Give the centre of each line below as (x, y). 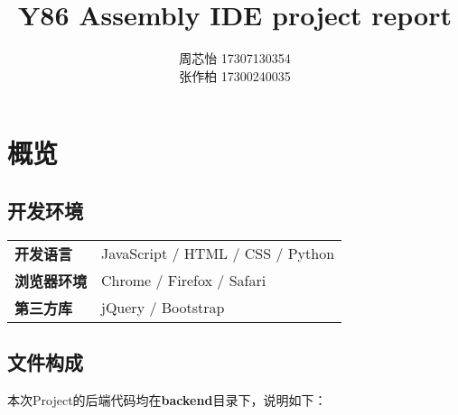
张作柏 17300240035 (235, 75)
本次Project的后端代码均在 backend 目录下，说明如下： (167, 399)
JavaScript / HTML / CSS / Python (218, 254)
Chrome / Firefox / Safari (184, 281)
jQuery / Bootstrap (163, 308)
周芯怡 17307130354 (235, 58)
